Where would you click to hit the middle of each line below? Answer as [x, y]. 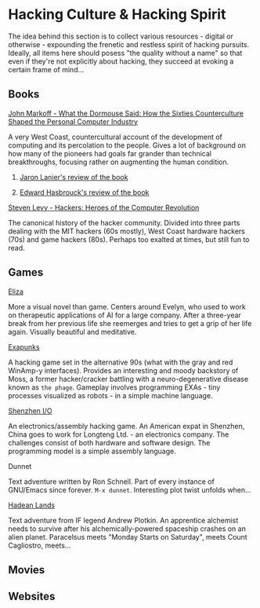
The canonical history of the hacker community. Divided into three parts [124, 222]
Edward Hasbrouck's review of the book [84, 192]
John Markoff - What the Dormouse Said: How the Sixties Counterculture [126, 113]
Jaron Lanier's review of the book [74, 177]
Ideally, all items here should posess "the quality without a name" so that [125, 53]
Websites [32, 597]
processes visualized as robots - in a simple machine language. [110, 395]
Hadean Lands [32, 505]
